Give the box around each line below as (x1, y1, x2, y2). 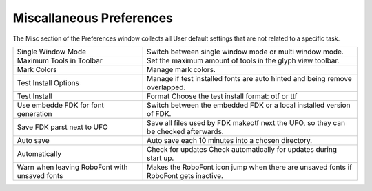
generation (17, 109, 52, 118)
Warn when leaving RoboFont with (17, 162, 128, 172)
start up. (147, 153, 174, 163)
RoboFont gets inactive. (147, 170, 224, 180)
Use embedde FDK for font (17, 100, 105, 110)
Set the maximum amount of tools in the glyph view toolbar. (147, 56, 340, 65)
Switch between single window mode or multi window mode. (147, 47, 344, 56)
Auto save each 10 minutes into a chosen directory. (147, 135, 313, 145)
